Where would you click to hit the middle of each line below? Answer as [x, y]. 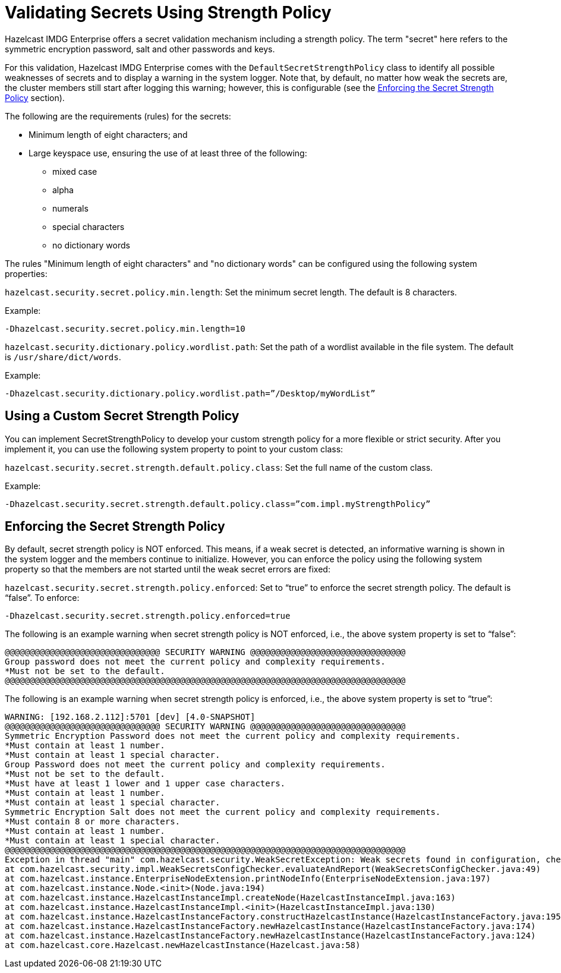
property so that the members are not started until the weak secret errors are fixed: [168, 569]
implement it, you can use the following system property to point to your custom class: [174, 449]
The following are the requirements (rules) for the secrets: [118, 116]
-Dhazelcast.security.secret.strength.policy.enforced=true [148, 616]
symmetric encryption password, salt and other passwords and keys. [140, 49]
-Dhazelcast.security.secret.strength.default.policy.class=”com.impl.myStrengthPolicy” [218, 504]
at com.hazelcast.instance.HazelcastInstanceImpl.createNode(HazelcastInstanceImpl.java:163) [230, 898]
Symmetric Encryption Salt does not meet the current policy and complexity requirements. [223, 812]
